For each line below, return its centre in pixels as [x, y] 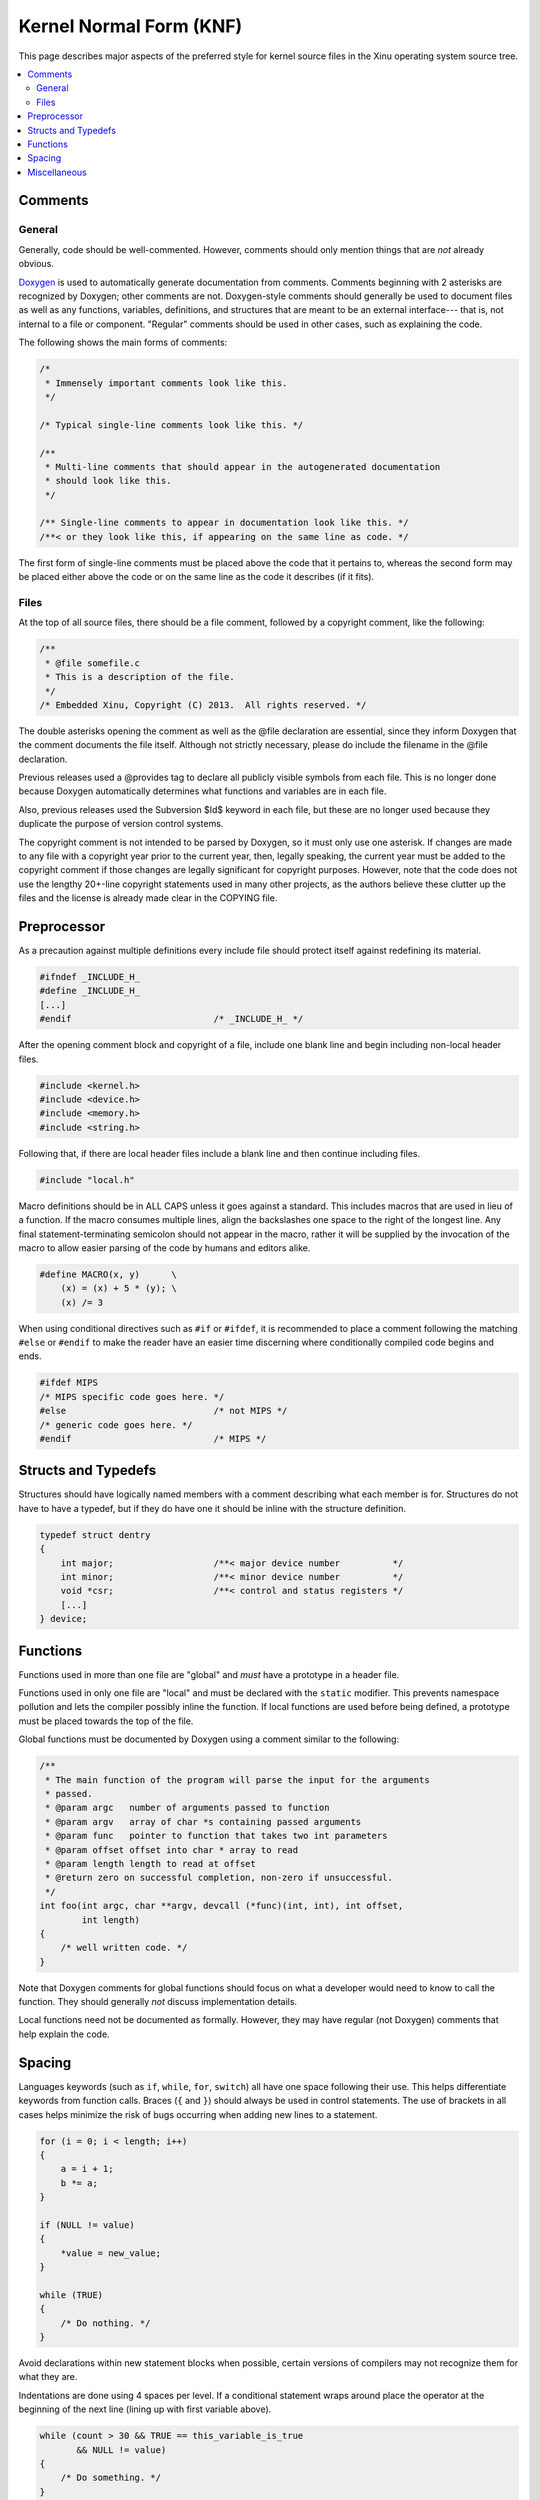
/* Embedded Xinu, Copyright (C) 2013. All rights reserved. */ [203, 704]
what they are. [48, 2377]
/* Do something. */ [111, 2478]
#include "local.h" [87, 1179]
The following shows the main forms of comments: [123, 342]
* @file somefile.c [92, 663]
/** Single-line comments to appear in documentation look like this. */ [224, 523]
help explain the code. [64, 2034]
